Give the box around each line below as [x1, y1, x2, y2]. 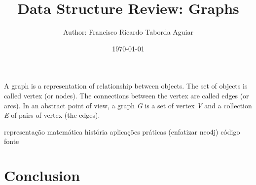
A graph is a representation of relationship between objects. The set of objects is [4, 81, 248, 91]
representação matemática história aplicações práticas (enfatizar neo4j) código [4, 126, 240, 137]
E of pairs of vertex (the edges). [4, 110, 100, 120]
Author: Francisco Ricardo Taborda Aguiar [63, 27, 193, 37]
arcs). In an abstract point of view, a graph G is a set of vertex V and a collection [4, 100, 252, 110]
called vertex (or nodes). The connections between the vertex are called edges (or [4, 90, 249, 100]
